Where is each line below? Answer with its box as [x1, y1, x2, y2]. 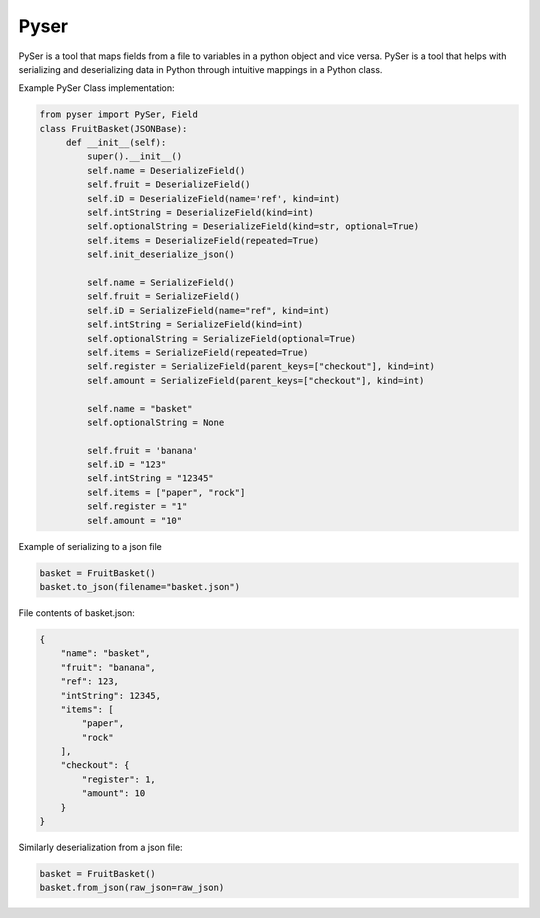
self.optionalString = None [86, 416, 225, 428]
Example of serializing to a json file [18, 540, 162, 552]
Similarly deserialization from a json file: [18, 841, 184, 854]
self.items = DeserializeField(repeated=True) [86, 235, 320, 246]
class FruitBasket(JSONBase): [39, 123, 188, 134]
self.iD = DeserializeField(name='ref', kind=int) [86, 193, 341, 204]
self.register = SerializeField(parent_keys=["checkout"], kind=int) [86, 361, 435, 372]
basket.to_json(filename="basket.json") [39, 581, 240, 592]
